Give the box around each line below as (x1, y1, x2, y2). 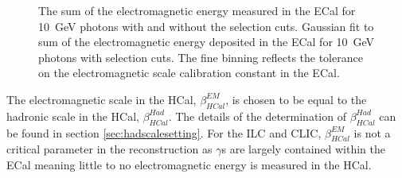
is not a (353, 124, 391, 141)
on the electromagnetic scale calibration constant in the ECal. (38, 64, 340, 81)
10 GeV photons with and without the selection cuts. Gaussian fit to (38, 17, 374, 34)
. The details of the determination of (168, 107, 346, 124)
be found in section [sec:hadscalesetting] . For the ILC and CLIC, (6, 124, 322, 141)
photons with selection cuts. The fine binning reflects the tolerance (38, 48, 363, 65)
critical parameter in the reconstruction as (6, 141, 213, 157)
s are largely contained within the (221, 141, 385, 157)
